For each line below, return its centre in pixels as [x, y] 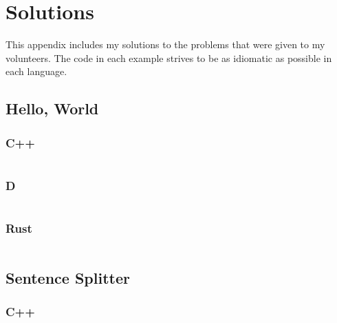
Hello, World [52, 108]
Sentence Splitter [68, 277]
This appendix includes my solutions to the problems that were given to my [165, 44]
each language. [36, 71]
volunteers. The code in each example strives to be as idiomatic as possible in [169, 58]
